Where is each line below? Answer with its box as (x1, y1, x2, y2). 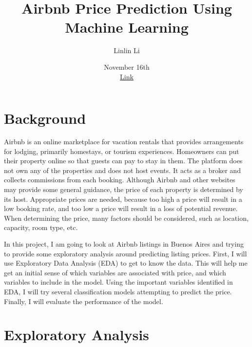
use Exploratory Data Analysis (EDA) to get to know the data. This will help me (4, 258, 248, 268)
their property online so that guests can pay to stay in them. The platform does (4, 155, 243, 166)
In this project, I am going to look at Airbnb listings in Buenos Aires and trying (4, 238, 244, 249)
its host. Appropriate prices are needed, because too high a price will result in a (4, 193, 242, 204)
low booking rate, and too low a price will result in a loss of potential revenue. (4, 203, 238, 213)
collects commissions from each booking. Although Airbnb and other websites (4, 174, 235, 185)
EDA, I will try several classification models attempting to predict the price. (4, 286, 232, 296)
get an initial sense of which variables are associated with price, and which (4, 267, 226, 277)
